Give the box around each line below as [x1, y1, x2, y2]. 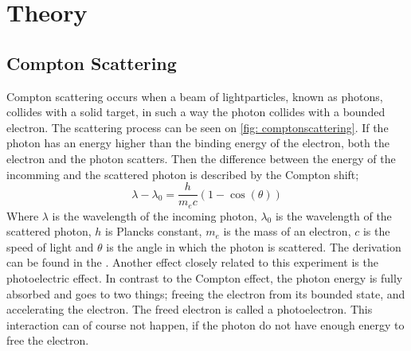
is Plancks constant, [105, 223, 202, 240]
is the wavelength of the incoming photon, [52, 207, 257, 224]
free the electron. [6, 332, 89, 349]
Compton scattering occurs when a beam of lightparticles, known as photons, [6, 88, 383, 104]
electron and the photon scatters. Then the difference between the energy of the [6, 150, 396, 166]
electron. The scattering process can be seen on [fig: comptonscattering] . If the [6, 119, 389, 135]
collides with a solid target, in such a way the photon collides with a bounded [6, 103, 386, 120]
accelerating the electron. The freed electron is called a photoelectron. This [6, 301, 373, 318]
